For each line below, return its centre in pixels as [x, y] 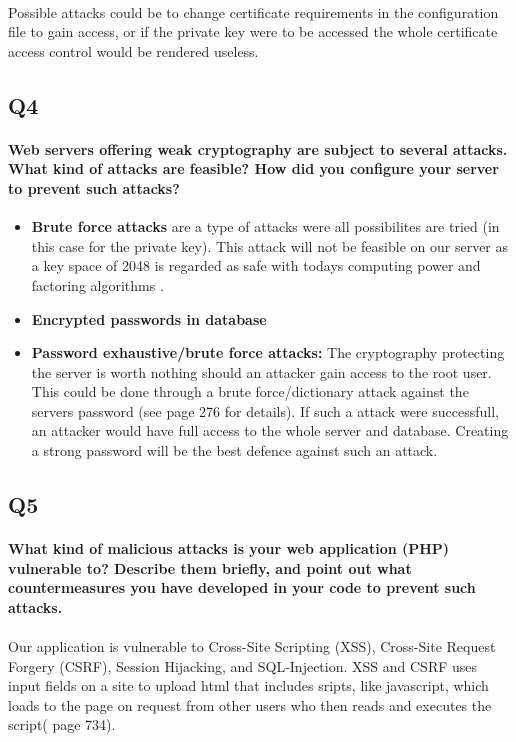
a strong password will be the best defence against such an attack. [234, 450]
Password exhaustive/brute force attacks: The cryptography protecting [268, 352]
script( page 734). [62, 724]
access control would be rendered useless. [133, 50]
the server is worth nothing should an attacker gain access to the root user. [261, 371]
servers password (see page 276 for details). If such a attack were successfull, [265, 410]
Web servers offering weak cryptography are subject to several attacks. [258, 148]
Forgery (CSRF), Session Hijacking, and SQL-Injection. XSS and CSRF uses [243, 665]
